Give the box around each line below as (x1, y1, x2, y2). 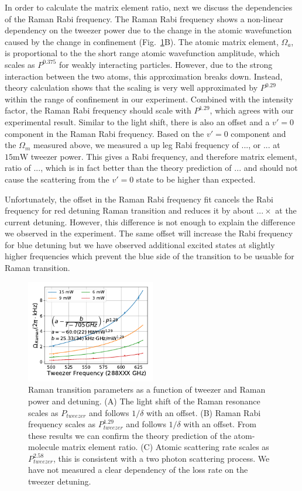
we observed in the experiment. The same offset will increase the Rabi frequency (5, 227, 293, 239)
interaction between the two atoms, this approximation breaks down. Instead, (5, 70, 283, 82)
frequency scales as (28, 418, 95, 430)
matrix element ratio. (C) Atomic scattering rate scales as (61, 441, 269, 453)
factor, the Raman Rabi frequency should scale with (5, 104, 191, 116)
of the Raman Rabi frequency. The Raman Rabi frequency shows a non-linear (5, 12, 283, 25)
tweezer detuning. (28, 475, 91, 487)
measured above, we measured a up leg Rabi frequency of (33, 139, 239, 151)
